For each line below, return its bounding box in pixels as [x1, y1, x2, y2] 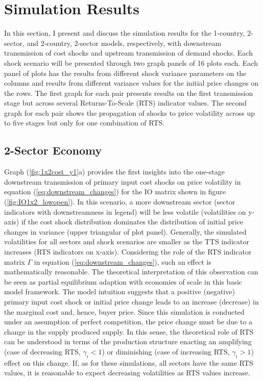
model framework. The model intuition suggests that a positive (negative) [4, 286, 235, 297]
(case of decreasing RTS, [4, 346, 81, 357]
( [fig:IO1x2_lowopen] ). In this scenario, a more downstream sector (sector [4, 196, 235, 207]
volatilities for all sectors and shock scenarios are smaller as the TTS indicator [4, 236, 249, 247]
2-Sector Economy [4, 142, 102, 158]
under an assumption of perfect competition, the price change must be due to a [4, 316, 253, 327]
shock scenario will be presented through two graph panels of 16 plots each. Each [4, 57, 258, 68]
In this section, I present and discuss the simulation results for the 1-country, [4, 28, 245, 38]
